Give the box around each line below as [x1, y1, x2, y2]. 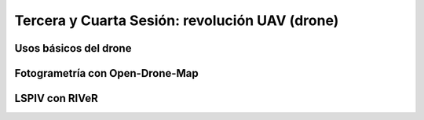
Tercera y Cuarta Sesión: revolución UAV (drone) [14, 12, 339, 29]
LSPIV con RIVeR [14, 92, 98, 105]
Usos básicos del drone [14, 42, 132, 55]
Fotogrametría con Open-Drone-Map [14, 67, 199, 80]
